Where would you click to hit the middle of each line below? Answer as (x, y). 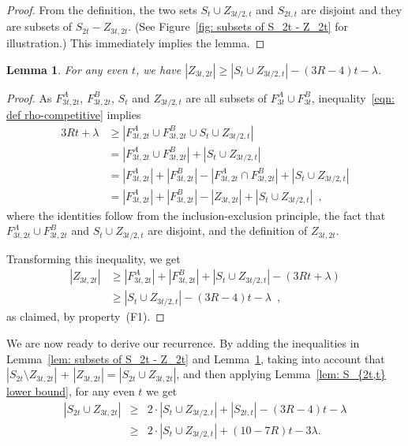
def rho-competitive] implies (74, 114)
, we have (158, 69)
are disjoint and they (352, 9)
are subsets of (39, 26)
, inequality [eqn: (353, 97)
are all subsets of (226, 97)
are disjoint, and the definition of (228, 230)
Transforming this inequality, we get (94, 258)
